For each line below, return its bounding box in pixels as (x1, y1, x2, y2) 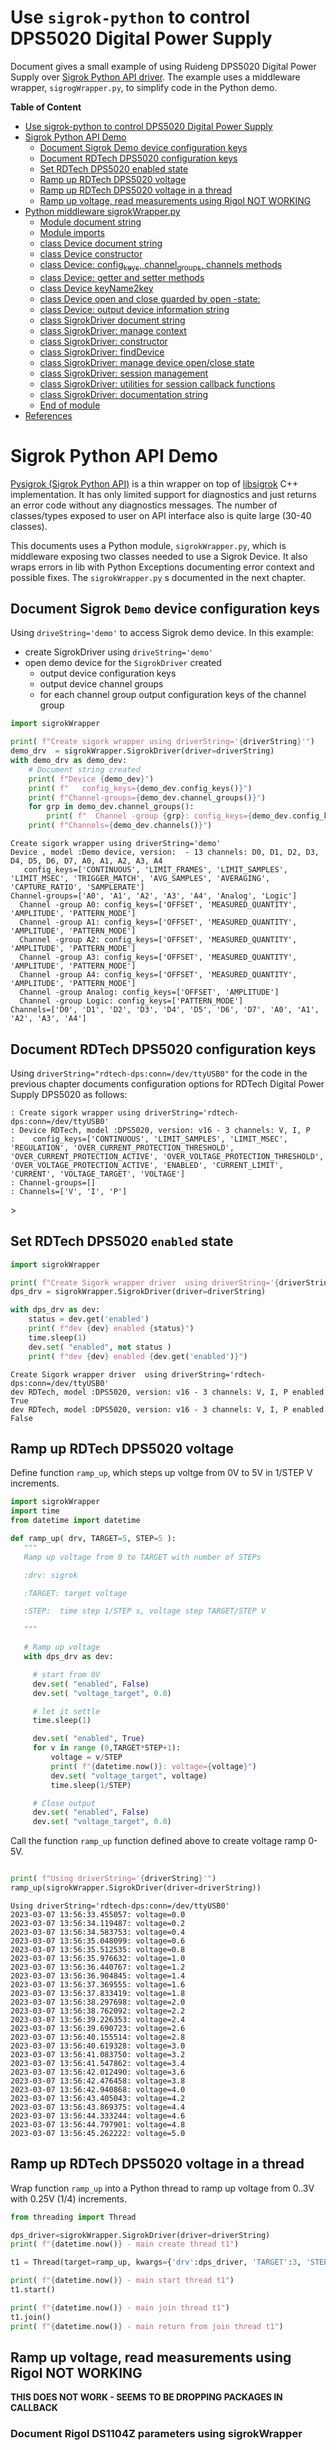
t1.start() (10, 2285, 56, 2295)
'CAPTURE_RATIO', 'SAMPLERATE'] (10, 882, 145, 893)
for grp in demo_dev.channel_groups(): (28, 802, 195, 812)
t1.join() (10, 2312, 52, 2322)
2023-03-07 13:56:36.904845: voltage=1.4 (10, 1971, 186, 1981)
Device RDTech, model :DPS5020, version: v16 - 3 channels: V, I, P (19, 1125, 311, 1135)
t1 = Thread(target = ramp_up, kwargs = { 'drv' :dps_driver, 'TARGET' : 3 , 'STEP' (10, 2257, 333, 2268)
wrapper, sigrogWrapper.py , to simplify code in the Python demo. (10, 81, 278, 93)
